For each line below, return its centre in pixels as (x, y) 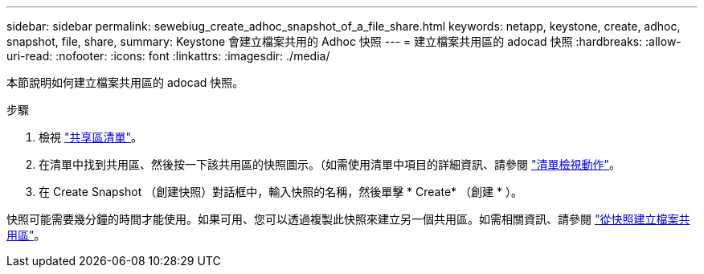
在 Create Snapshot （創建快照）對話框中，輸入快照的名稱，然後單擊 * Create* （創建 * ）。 (280, 192)
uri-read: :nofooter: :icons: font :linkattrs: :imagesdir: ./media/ (168, 56)
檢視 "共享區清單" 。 (90, 137)
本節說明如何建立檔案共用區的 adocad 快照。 (125, 82)
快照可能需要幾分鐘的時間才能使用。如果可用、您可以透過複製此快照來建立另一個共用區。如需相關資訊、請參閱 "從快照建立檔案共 (348, 219)
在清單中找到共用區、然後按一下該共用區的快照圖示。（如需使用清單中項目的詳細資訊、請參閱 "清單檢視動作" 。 (329, 164)
